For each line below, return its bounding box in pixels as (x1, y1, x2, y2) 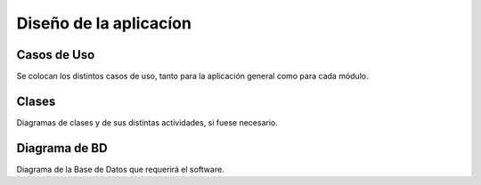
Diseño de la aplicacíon (16, 13, 192, 33)
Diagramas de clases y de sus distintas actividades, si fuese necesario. (16, 117, 278, 128)
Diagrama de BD (16, 141, 108, 156)
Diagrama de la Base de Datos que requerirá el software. (16, 164, 224, 174)
